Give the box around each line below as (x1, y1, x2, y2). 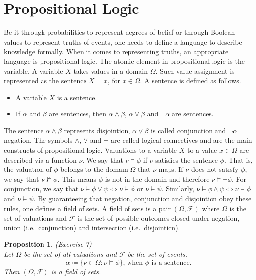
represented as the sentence (4, 75, 86, 86)
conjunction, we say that (4, 183, 79, 194)
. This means (57, 173, 97, 184)
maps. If (158, 164, 183, 174)
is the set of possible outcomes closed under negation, (77, 213, 240, 223)
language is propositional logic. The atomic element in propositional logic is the (4, 56, 245, 66)
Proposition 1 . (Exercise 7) (4, 239, 92, 249)
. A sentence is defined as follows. (140, 75, 241, 86)
